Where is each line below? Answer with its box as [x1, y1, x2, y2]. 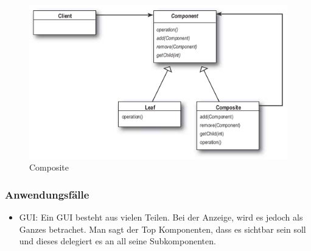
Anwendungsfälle [5, 186, 89, 202]
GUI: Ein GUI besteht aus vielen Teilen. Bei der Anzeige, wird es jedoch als [19, 211, 303, 223]
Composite [29, 161, 69, 174]
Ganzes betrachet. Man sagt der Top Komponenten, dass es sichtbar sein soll [19, 222, 306, 235]
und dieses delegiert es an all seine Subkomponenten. [19, 235, 216, 247]
